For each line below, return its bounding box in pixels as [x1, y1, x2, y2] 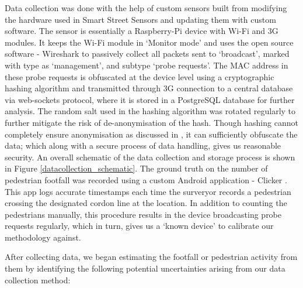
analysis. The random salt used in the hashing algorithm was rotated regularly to [5, 105, 296, 117]
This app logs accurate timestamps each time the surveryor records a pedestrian [5, 185, 291, 197]
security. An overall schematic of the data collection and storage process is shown [5, 150, 295, 163]
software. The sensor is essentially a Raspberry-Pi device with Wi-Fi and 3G [5, 25, 278, 37]
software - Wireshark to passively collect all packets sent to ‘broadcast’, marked [5, 47, 290, 60]
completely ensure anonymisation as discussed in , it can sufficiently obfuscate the [5, 128, 298, 140]
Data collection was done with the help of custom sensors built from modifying [5, 2, 287, 13]
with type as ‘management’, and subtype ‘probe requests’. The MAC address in [5, 59, 288, 71]
